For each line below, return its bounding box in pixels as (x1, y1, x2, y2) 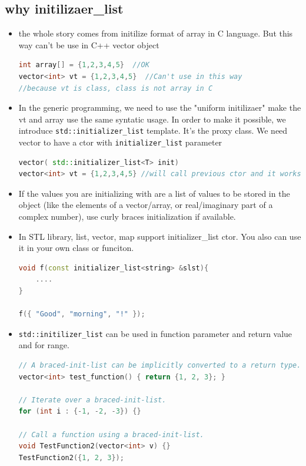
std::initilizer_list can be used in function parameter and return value (18, 327, 292, 339)
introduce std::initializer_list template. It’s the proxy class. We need (18, 124, 288, 137)
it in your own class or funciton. (18, 242, 134, 254)
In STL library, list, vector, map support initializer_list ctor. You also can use (18, 230, 301, 242)
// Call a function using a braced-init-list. (18, 430, 204, 439)
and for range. (18, 339, 69, 351)
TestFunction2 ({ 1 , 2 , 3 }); (18, 453, 124, 462)
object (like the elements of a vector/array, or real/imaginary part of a (18, 199, 273, 211)
